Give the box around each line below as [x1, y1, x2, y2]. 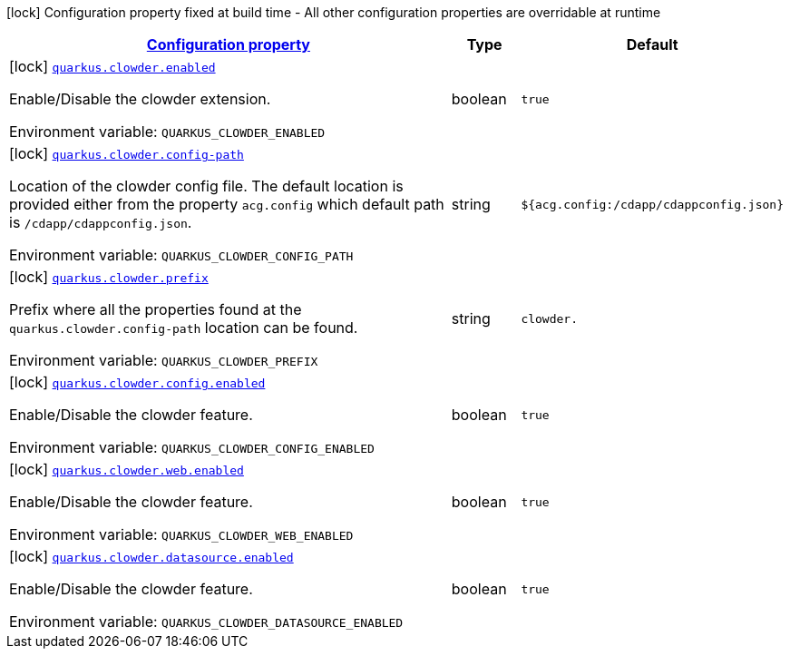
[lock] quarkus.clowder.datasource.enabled [9, 547, 294, 565]
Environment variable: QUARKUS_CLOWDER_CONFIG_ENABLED [9, 438, 375, 456]
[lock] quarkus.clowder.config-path [9, 144, 244, 162]
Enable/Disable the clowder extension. [9, 90, 271, 108]
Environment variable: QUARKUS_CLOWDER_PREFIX [9, 351, 318, 369]
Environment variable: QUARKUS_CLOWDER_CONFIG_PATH [9, 246, 354, 264]
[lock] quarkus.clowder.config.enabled [9, 373, 266, 391]
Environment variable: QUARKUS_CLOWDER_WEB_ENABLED [9, 525, 354, 543]
